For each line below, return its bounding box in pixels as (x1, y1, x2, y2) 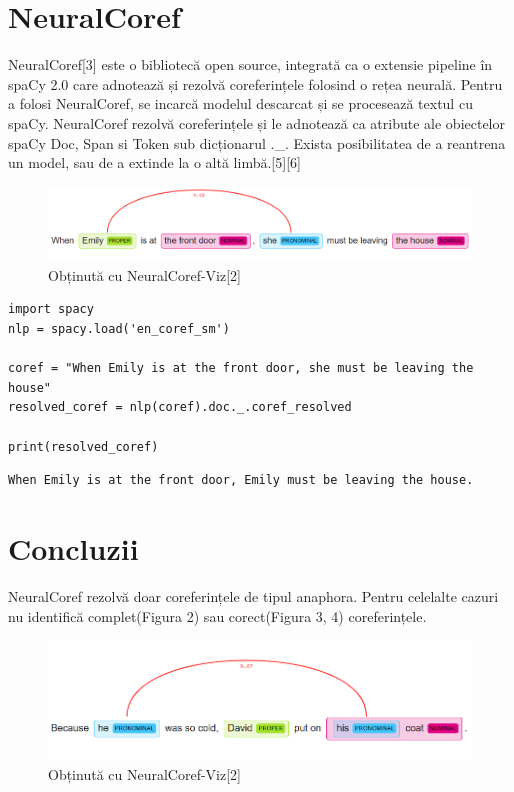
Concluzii (8, 527, 139, 568)
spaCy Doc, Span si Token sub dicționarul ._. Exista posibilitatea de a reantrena (8, 132, 506, 153)
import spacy (8, 302, 94, 317)
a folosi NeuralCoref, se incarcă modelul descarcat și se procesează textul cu (8, 93, 473, 114)
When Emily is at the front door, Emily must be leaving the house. (8, 473, 474, 488)
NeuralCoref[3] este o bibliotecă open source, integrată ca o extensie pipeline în (8, 54, 493, 75)
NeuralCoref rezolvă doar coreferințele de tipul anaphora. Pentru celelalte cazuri (8, 585, 499, 606)
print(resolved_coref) (8, 439, 159, 454)
